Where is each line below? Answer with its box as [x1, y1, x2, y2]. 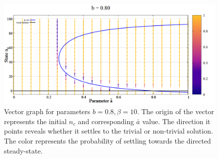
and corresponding [78, 116, 134, 126]
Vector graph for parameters [4, 106, 91, 117]
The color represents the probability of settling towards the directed [4, 136, 211, 146]
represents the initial [4, 116, 67, 126]
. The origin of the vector [137, 106, 214, 117]
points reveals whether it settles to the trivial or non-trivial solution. [4, 126, 213, 136]
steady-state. [4, 145, 43, 156]
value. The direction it [142, 116, 211, 126]
